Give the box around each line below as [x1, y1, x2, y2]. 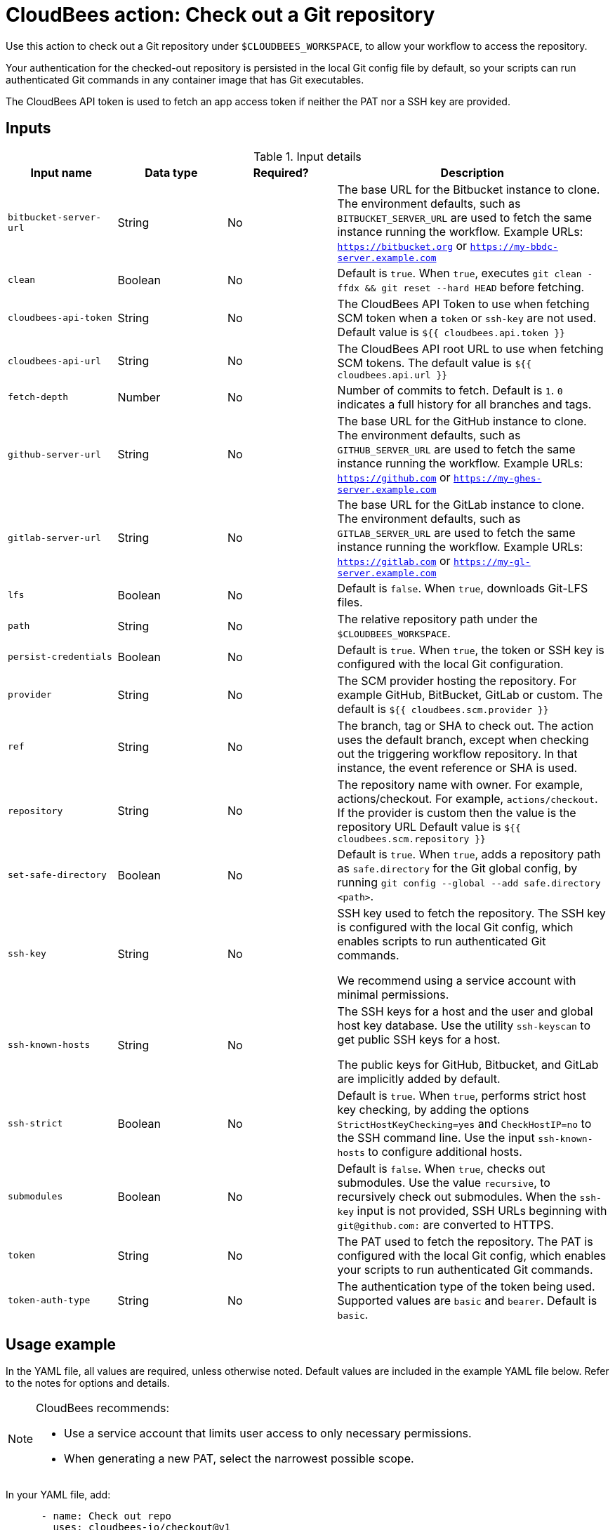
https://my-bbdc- [470, 241, 558, 252]
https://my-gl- [454, 556, 531, 567]
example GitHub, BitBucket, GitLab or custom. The [337, 687, 603, 702]
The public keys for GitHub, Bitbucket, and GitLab [337, 1057, 599, 1072]
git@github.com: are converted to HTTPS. [337, 1217, 554, 1232]
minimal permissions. [337, 987, 449, 1002]
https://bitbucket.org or [337, 238, 468, 253]
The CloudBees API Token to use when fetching [337, 296, 590, 311]
